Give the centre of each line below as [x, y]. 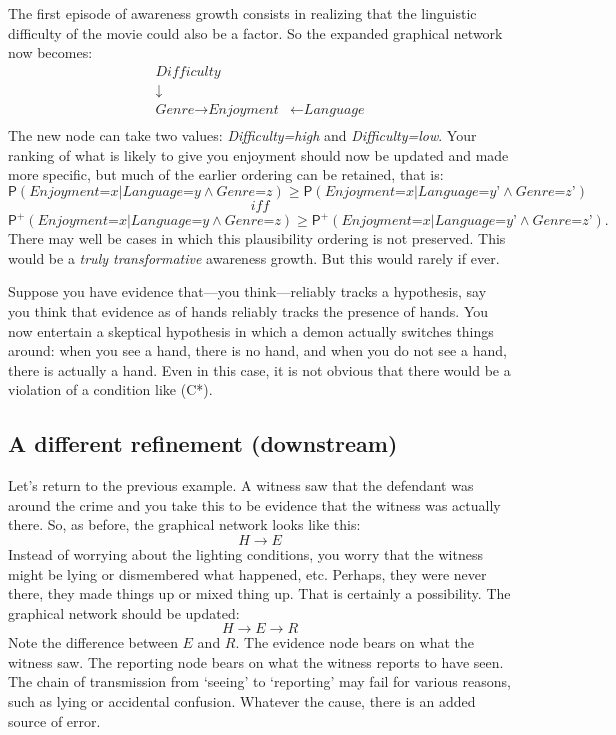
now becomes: [50, 52]
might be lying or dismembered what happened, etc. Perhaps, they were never [247, 573]
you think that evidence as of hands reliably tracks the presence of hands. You [248, 310]
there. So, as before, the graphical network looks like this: [184, 524]
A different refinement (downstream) [203, 443]
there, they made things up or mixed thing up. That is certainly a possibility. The [259, 593]
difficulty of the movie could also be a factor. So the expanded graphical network [255, 32]
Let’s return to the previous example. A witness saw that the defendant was [241, 485]
